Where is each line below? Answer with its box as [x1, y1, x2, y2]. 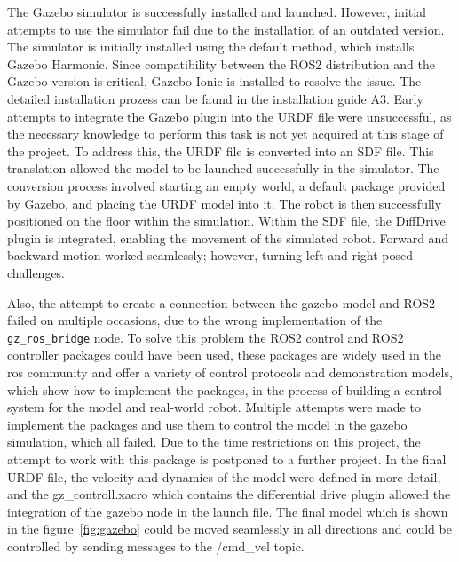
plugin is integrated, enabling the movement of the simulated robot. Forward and [7, 228, 449, 247]
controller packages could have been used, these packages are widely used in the [7, 345, 441, 364]
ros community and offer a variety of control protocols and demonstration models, [7, 362, 453, 381]
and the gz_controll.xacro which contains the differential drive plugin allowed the [7, 485, 451, 503]
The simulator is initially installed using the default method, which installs [7, 37, 415, 56]
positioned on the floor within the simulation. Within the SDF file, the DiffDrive [7, 211, 446, 230]
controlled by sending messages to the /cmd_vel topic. [7, 536, 305, 555]
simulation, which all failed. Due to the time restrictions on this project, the [7, 432, 421, 451]
